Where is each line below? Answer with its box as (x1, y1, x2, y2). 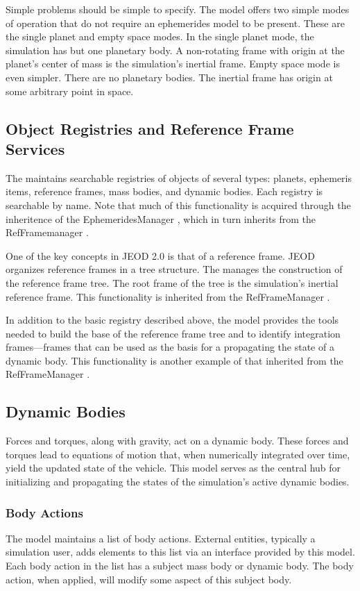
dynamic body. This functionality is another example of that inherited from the (6, 353, 343, 367)
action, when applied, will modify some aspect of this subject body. (6, 572, 292, 586)
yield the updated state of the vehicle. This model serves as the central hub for (6, 460, 341, 475)
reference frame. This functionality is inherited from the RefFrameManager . (6, 289, 330, 303)
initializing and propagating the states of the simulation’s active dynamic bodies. (6, 474, 350, 489)
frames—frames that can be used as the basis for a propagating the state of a (6, 340, 334, 354)
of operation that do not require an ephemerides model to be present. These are (6, 15, 345, 30)
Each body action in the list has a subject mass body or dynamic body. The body (6, 558, 354, 573)
